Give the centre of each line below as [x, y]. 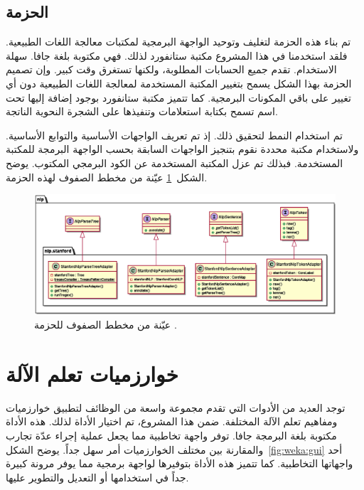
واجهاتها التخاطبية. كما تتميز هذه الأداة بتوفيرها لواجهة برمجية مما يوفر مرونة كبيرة [180, 463]
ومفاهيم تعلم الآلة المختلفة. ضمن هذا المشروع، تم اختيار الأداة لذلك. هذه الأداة [172, 421]
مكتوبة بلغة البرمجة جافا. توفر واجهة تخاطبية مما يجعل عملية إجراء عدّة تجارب [171, 435]
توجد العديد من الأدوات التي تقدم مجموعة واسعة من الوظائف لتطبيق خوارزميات [176, 407]
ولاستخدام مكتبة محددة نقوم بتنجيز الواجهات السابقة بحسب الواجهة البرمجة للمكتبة [182, 149]
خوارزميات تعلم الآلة [92, 373]
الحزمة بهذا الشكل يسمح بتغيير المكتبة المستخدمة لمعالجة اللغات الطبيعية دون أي [179, 83]
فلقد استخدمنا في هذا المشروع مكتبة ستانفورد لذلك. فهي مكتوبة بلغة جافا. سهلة [177, 55]
